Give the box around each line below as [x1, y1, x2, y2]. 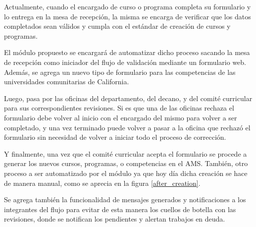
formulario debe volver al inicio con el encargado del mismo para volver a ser [4, 112, 237, 122]
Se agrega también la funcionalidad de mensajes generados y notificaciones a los [4, 194, 246, 205]
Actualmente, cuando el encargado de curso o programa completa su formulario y [4, 1, 251, 11]
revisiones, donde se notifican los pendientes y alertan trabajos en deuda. [4, 214, 225, 224]
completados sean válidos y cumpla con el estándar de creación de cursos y [4, 21, 231, 31]
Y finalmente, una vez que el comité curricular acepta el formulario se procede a [4, 148, 247, 159]
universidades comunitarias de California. [4, 76, 129, 87]
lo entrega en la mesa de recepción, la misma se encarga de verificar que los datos [4, 11, 251, 21]
